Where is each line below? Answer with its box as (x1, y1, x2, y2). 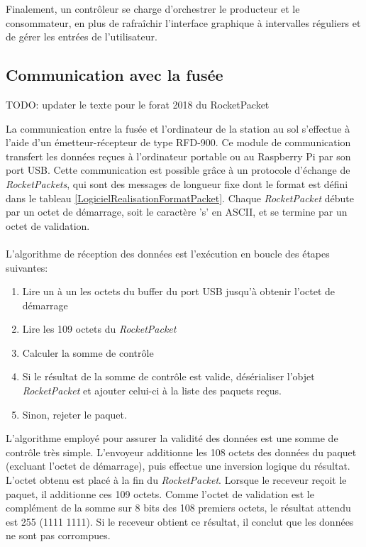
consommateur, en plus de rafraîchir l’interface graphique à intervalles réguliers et (6, 15, 361, 30)
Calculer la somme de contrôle (22, 345, 154, 360)
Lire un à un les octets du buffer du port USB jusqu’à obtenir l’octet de (22, 284, 335, 299)
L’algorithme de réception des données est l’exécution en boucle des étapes (6, 245, 330, 260)
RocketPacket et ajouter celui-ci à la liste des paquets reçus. (22, 383, 282, 398)
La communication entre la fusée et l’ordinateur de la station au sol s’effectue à (6, 121, 350, 136)
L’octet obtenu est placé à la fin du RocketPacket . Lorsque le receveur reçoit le (6, 473, 347, 487)
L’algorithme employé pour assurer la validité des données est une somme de (6, 431, 338, 446)
